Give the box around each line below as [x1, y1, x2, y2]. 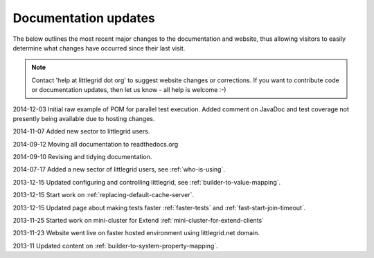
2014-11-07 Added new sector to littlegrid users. [12, 127, 150, 136]
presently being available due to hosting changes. [12, 114, 155, 122]
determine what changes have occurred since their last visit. [12, 44, 186, 52]
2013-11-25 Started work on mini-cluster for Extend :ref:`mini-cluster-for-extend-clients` [12, 216, 265, 225]
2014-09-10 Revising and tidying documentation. [12, 153, 152, 161]
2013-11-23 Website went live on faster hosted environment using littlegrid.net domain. [12, 229, 260, 237]
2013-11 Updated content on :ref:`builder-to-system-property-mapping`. [12, 241, 218, 250]
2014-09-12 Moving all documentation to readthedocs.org [12, 140, 179, 148]
